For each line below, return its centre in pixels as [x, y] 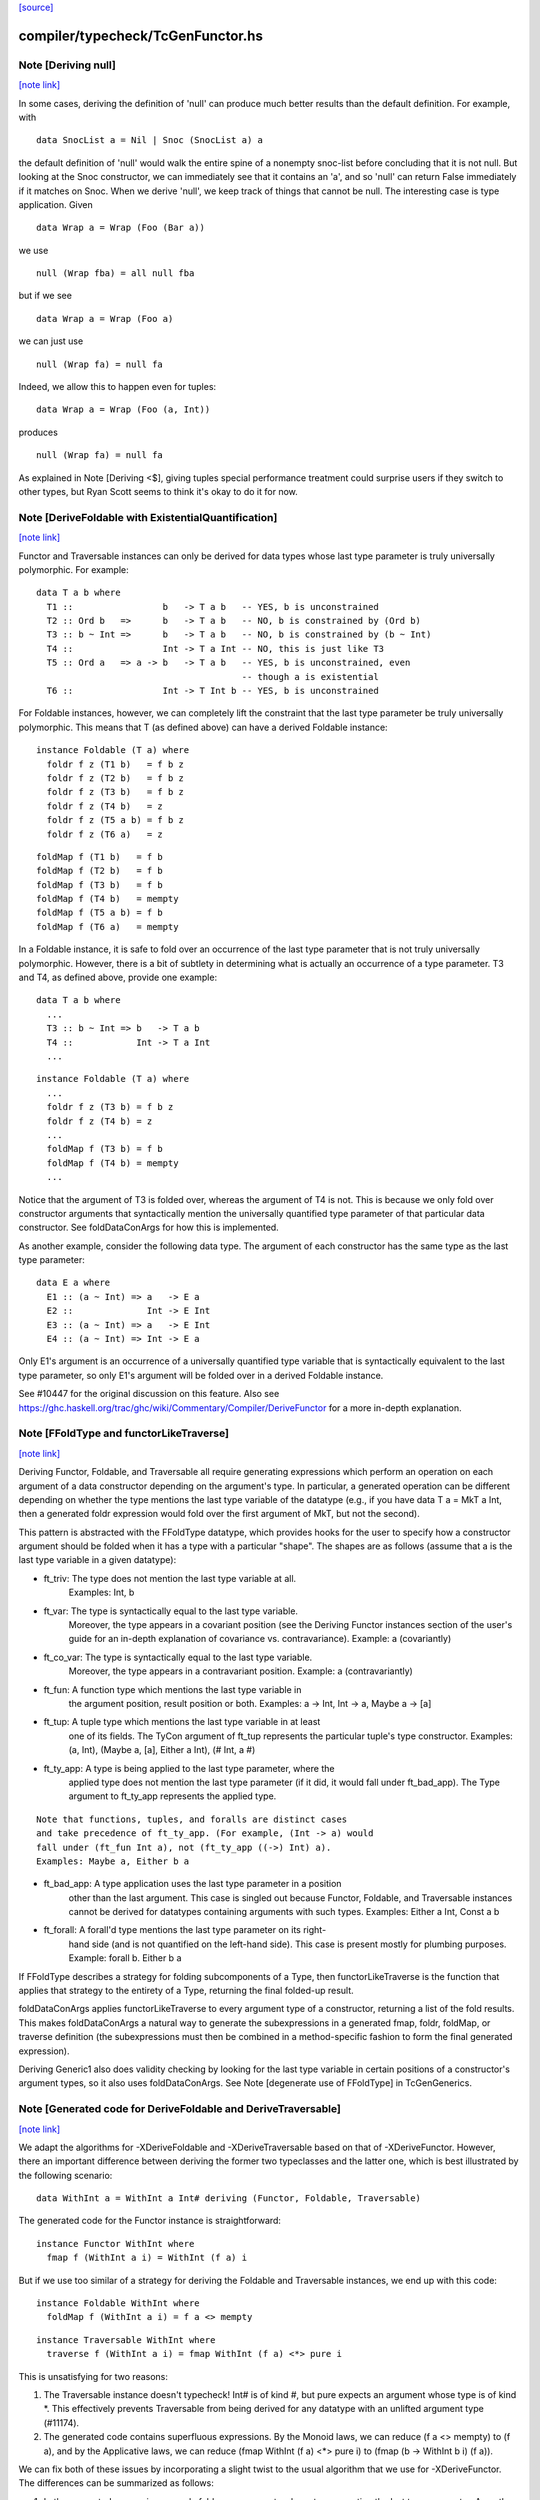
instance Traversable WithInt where [126, 2339]
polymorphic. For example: [73, 569]
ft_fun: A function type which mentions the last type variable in [172, 1689]
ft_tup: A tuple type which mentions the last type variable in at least [182, 1722]
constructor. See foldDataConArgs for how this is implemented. [148, 1227]
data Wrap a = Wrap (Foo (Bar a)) [120, 228]
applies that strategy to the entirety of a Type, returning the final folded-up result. [186, 1991]
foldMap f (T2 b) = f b [100, 871]
